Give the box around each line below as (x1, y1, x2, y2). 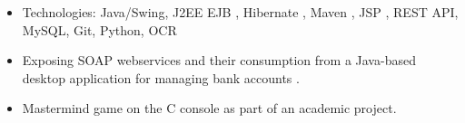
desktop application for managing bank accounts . (22, 68, 300, 87)
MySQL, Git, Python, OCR (22, 20, 177, 39)
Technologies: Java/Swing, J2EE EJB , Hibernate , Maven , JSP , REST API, (22, 3, 459, 21)
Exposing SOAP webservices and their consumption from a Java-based (22, 51, 416, 70)
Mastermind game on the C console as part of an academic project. (22, 99, 397, 118)
